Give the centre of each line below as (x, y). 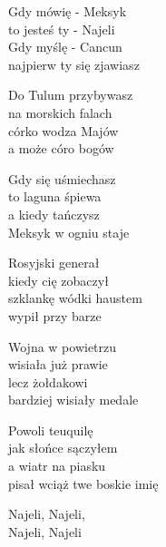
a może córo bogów (61, 148)
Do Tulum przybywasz (71, 95)
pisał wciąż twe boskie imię (83, 483)
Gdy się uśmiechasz (62, 178)
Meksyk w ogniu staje (69, 232)
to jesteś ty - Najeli (62, 29)
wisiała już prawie (58, 364)
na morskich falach (60, 112)
